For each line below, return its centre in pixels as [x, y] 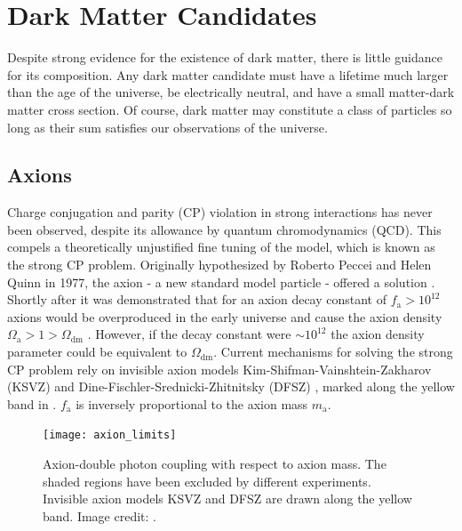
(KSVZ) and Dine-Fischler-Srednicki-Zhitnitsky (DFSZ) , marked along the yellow [231, 386]
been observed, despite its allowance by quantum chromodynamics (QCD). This [224, 229]
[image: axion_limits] [110, 435]
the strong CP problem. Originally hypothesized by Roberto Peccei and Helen [219, 265]
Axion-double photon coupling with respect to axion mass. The [215, 464]
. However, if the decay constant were [189, 334]
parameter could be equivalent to [97, 352]
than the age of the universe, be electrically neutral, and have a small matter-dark [231, 92]
